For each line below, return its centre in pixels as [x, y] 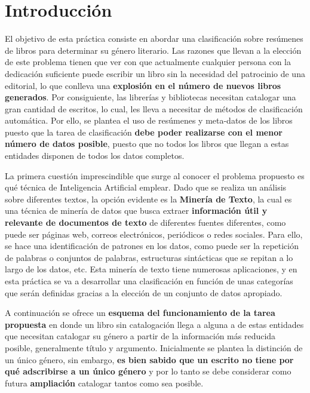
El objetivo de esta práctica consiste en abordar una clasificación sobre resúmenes [154, 39]
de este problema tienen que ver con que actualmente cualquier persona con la [148, 62]
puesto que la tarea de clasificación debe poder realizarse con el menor [144, 132]
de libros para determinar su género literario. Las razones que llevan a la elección [153, 50]
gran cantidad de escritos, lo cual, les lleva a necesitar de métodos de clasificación [154, 108]
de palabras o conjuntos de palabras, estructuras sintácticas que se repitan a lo [149, 257]
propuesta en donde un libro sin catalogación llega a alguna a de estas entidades [154, 324]
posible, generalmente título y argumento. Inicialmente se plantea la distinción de [154, 347]
